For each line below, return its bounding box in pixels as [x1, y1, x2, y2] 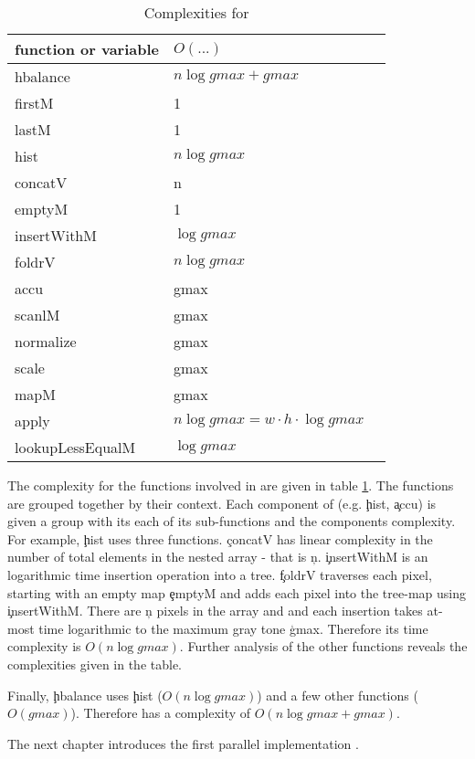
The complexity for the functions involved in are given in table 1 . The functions [7, 476, 454, 494]
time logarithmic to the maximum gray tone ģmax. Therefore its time [38, 618, 428, 638]
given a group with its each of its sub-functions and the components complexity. [7, 511, 456, 531]
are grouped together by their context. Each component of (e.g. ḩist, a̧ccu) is [7, 493, 437, 512]
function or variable [15, 38, 159, 59]
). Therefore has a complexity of [70, 703, 251, 722]
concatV [15, 172, 68, 193]
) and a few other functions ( [257, 685, 418, 704]
